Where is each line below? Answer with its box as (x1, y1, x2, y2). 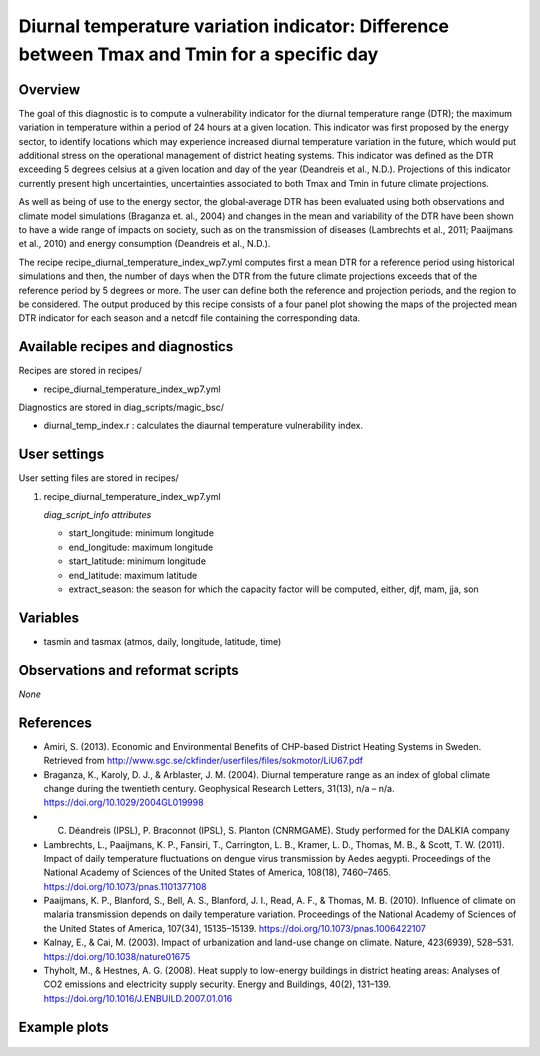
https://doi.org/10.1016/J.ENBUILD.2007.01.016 (43, 992, 233, 1004)
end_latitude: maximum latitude (68, 569, 198, 581)
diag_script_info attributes (43, 509, 152, 521)
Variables (18, 609, 80, 626)
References (18, 714, 92, 731)
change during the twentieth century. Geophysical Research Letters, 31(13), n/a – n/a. (43, 782, 395, 794)
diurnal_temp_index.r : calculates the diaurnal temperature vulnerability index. (43, 420, 364, 432)
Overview (18, 81, 81, 98)
